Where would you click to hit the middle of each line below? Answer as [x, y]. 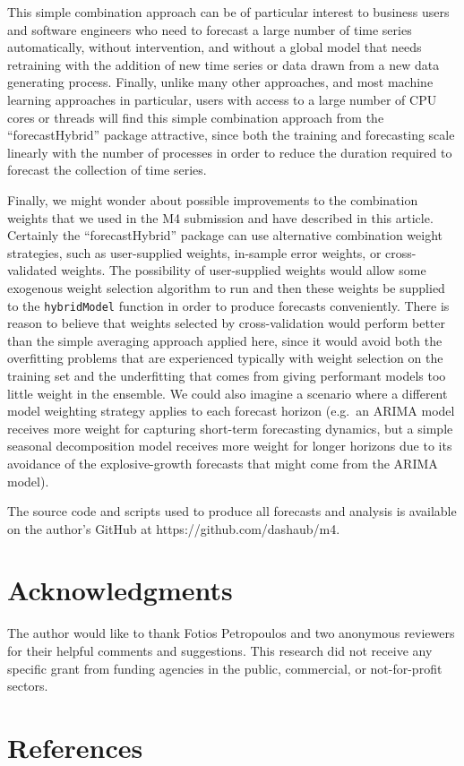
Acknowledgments [120, 590]
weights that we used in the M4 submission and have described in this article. [220, 217]
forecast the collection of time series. [107, 170]
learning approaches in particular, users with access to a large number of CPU [222, 99]
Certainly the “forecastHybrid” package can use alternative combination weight [225, 235]
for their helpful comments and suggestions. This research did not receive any [220, 650]
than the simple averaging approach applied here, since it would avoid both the [225, 340]
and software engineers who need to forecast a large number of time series [210, 29]
